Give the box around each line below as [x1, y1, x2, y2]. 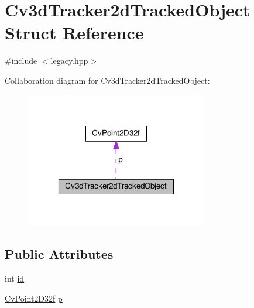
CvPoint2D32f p [5, 292, 63, 304]
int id [5, 272, 25, 285]
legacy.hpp [50, 54, 88, 67]
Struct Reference [5, 20, 144, 45]
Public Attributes [5, 245, 114, 263]
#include [5, 54, 37, 67]
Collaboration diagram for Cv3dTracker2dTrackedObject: [5, 74, 210, 86]
